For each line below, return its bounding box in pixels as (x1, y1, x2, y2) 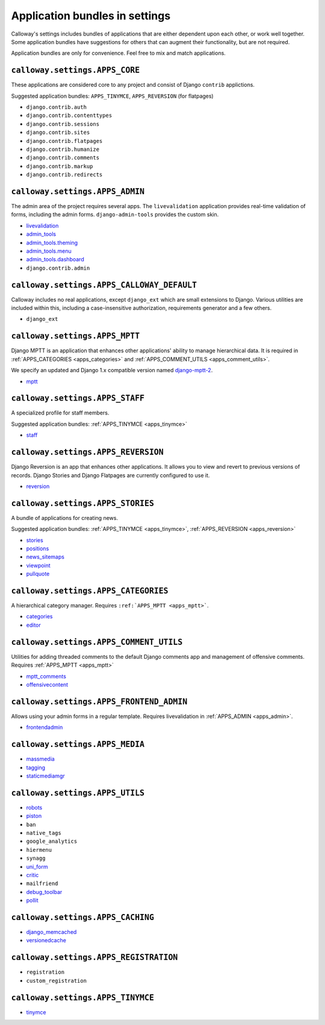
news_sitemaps (26, 553, 64, 560)
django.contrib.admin (26, 264, 90, 271)
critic (26, 871, 39, 878)
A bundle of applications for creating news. (11, 514, 119, 521)
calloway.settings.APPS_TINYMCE (11, 992, 155, 1003)
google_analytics (26, 838, 78, 845)
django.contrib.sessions (26, 121, 99, 127)
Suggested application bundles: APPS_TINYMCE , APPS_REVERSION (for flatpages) (11, 92, 214, 100)
